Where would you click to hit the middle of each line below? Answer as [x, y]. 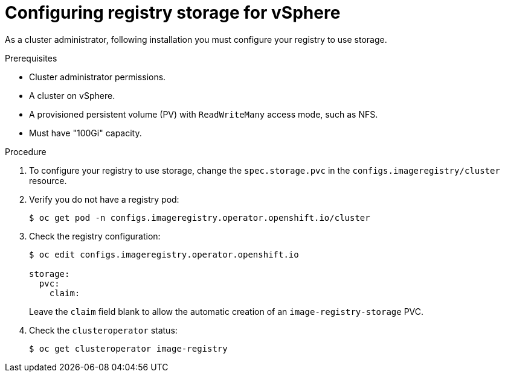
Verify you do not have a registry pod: [104, 199]
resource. [48, 180]
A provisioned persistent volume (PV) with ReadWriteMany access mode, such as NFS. [204, 114]
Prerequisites [31, 58]
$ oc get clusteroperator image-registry [128, 348]
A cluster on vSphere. [72, 95]
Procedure [26, 151]
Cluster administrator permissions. [98, 77]
